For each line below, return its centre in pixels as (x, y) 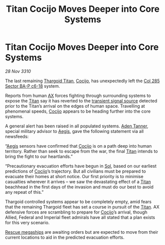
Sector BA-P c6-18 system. (33, 86)
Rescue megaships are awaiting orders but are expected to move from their (82, 232)
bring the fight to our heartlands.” (39, 156)
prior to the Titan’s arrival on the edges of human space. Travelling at (75, 106)
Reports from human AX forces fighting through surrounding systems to (78, 95)
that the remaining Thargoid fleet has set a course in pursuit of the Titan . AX (82, 207)
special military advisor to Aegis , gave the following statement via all (74, 131)
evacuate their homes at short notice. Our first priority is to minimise (74, 176)
